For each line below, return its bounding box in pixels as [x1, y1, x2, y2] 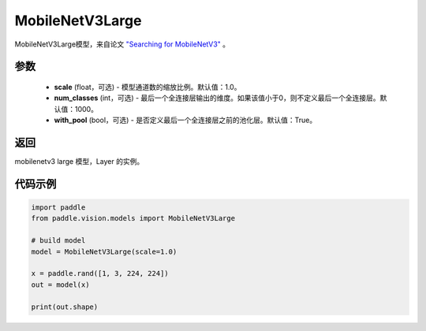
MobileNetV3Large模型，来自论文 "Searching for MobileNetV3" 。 [14, 39, 230, 49]
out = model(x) [31, 280, 90, 289]
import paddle [31, 203, 86, 212]
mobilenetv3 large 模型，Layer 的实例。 [14, 157, 144, 166]
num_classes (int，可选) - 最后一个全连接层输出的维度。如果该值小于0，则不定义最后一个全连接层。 [54, 93, 380, 102]
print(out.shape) [31, 302, 99, 311]
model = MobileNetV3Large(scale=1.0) [31, 247, 177, 256]
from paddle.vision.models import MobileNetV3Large [31, 214, 236, 223]
